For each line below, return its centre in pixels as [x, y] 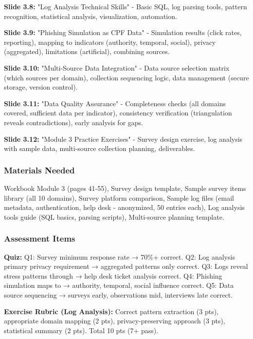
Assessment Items [40, 238]
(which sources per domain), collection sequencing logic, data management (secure [126, 77]
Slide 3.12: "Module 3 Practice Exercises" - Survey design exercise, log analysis [123, 139]
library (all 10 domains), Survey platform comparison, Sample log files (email [119, 198]
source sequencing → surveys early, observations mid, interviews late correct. [118, 294]
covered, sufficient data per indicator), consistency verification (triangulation [118, 113]
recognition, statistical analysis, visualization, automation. [90, 16]
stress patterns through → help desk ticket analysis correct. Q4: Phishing [113, 275]
